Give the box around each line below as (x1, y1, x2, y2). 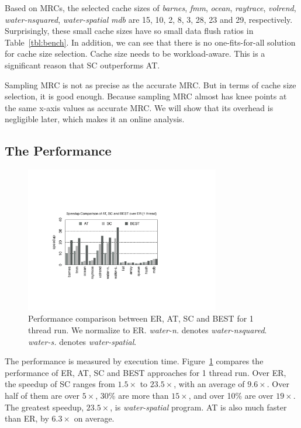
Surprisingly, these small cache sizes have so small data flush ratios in (5, 25, 254, 37)
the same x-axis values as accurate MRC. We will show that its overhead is (5, 101, 274, 113)
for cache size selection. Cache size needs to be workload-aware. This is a (5, 47, 265, 60)
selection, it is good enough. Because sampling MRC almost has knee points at (5, 90, 287, 102)
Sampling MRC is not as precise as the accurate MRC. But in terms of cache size (5, 78, 296, 91)
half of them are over (5, 389, 80, 401)
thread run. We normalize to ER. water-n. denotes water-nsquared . (28, 323, 267, 336)
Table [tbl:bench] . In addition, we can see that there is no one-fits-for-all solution (5, 36, 296, 48)
